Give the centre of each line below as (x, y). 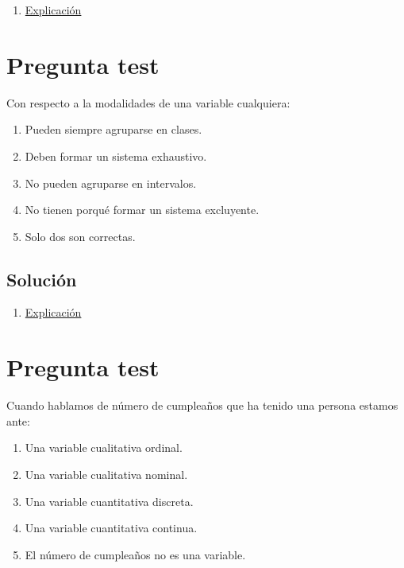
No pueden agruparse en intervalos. (111, 183)
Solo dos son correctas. (80, 236)
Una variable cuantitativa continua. (111, 528)
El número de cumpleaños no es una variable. (135, 554)
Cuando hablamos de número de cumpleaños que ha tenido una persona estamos (202, 405)
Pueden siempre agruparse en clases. (114, 129)
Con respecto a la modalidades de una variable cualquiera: (148, 102)
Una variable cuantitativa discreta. (109, 501)
